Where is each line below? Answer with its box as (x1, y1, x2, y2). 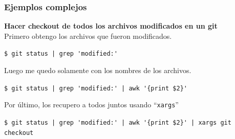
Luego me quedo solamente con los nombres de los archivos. (4, 65, 191, 76)
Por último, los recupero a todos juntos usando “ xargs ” (4, 99, 179, 110)
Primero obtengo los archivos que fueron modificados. (4, 30, 172, 41)
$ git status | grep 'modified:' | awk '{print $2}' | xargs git (4, 119, 231, 126)
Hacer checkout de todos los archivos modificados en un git (4, 20, 218, 31)
